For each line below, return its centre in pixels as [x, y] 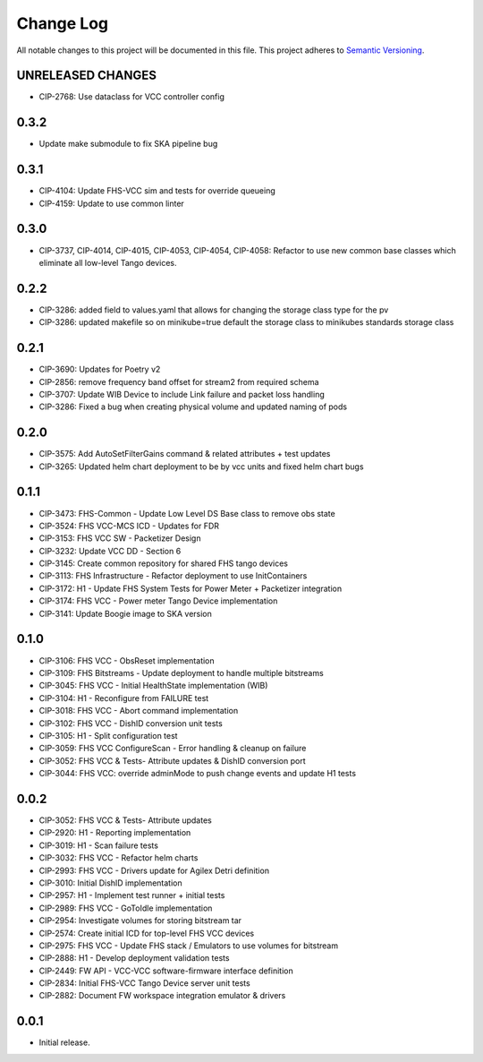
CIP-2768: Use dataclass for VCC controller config [132, 97]
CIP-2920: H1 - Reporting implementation [115, 833]
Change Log [63, 23]
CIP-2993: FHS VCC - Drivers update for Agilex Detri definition [154, 870]
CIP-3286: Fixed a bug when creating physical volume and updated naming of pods [193, 407]
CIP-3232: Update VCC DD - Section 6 [110, 551]
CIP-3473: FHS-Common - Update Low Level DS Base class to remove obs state [187, 513]
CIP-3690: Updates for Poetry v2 [100, 369]
